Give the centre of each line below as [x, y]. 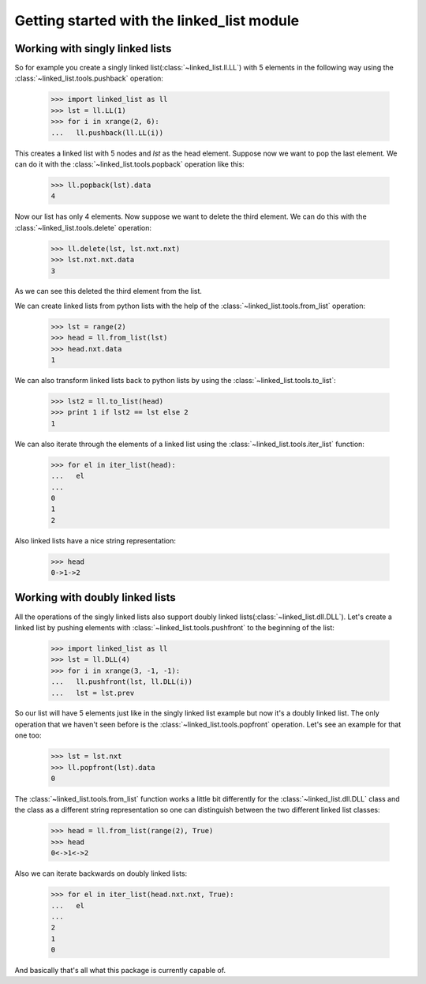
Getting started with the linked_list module [157, 21]
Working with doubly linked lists [95, 597]
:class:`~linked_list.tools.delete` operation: [83, 227]
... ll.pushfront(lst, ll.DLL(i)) [122, 682]
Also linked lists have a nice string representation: [95, 540]
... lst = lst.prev [93, 693]
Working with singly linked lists [93, 49]
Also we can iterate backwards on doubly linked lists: [101, 873]
